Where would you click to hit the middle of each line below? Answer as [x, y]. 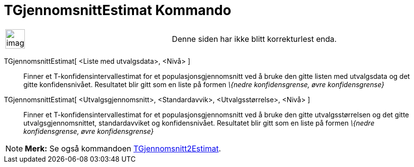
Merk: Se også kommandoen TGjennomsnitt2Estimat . [123, 148]
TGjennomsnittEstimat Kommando [118, 10]
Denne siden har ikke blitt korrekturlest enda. [254, 39]
